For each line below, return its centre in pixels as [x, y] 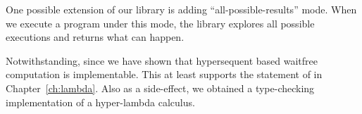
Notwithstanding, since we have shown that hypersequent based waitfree [162, 60]
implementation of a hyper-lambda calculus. [100, 102]
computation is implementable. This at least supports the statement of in [164, 74]
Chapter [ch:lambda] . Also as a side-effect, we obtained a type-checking [160, 88]
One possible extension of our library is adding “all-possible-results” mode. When [181, 9]
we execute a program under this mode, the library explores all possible [160, 23]
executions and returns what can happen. [95, 37]
